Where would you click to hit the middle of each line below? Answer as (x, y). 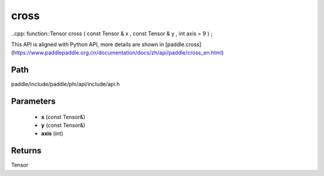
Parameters (33, 101)
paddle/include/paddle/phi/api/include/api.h (65, 84)
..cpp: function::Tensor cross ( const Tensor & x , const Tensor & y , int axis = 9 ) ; (112, 34)
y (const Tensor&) (63, 125)
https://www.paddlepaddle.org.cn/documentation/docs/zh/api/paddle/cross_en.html (117, 53)
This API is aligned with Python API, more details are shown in (88, 44)
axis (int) (52, 133)
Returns (26, 151)
